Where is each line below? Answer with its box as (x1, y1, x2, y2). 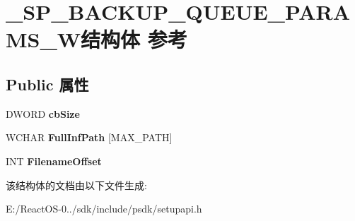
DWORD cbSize (6, 106, 80, 121)
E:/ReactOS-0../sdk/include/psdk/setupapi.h (6, 201, 202, 216)
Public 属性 (6, 73, 89, 95)
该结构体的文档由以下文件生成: (6, 177, 147, 192)
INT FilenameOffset (6, 153, 102, 168)
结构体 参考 (81, 25, 187, 54)
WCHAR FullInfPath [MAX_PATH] (6, 130, 173, 145)
